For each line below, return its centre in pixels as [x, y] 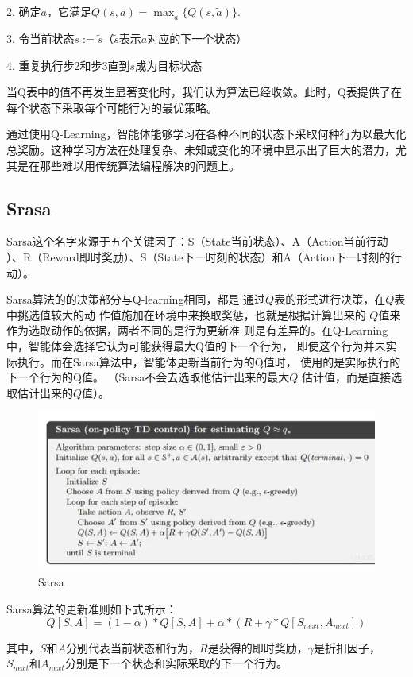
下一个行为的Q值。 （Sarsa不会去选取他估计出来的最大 [148, 377]
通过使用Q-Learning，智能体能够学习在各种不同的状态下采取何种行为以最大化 [206, 134]
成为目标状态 [169, 65]
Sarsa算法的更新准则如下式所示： [92, 608]
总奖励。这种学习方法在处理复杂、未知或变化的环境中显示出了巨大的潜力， [201, 149]
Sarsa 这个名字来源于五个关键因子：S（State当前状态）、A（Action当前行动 [197, 241]
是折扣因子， [347, 647]
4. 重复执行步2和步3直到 [68, 65]
